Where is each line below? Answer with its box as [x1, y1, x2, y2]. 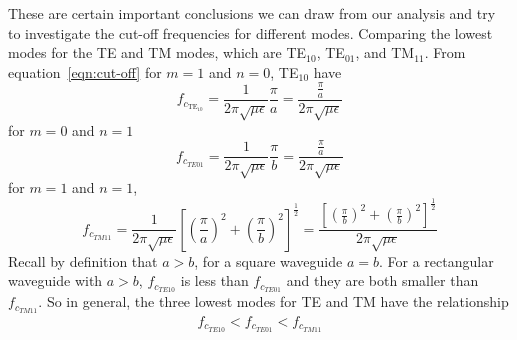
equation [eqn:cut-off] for [8, 61, 162, 82]
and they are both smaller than [286, 270, 479, 291]
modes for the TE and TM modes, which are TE [8, 42, 307, 63]
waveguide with [8, 270, 103, 291]
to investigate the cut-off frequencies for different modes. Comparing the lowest [8, 22, 493, 43]
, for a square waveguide [194, 250, 343, 271]
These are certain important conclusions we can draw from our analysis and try [8, 3, 496, 23]
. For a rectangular [378, 250, 494, 271]
